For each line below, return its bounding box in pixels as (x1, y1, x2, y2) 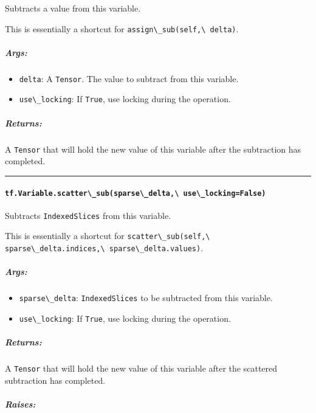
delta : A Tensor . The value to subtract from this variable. (19, 72, 239, 85)
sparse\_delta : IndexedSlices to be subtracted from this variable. (19, 291, 273, 304)
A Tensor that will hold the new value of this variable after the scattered (5, 362, 278, 375)
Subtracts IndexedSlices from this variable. (5, 209, 171, 221)
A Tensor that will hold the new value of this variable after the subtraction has (5, 142, 301, 155)
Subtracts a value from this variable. (5, 2, 141, 14)
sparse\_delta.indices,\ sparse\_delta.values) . (5, 241, 204, 254)
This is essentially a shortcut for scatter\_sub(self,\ (5, 229, 210, 242)
